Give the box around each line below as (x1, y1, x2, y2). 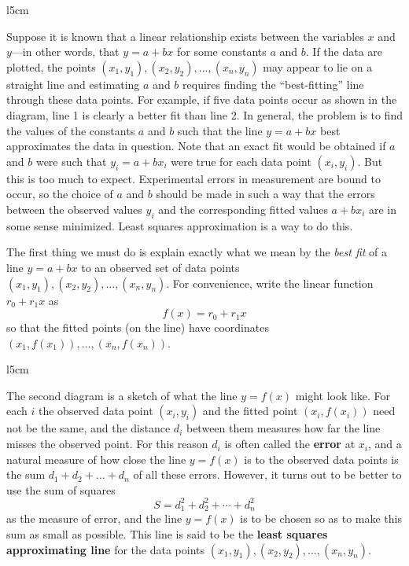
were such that (35, 153, 107, 169)
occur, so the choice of (6, 186, 113, 202)
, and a (367, 436, 402, 452)
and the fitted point (202, 402, 298, 419)
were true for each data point (171, 153, 311, 169)
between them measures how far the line (186, 420, 381, 436)
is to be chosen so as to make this (240, 510, 403, 527)
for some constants (176, 43, 267, 60)
